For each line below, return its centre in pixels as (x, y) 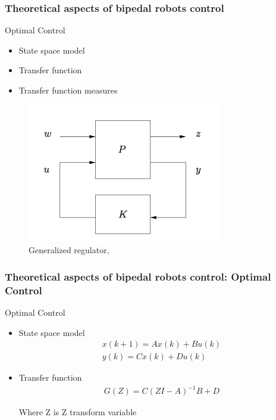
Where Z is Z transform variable (78, 412)
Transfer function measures (68, 90)
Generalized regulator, (69, 250)
